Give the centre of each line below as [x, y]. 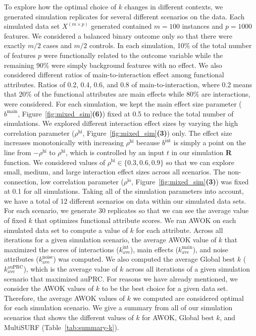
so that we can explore [200, 162]
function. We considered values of [55, 162]
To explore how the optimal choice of [60, 6]
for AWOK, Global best [178, 317]
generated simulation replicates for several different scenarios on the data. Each [124, 16]
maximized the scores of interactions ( [62, 249]
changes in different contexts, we [174, 6]
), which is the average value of [71, 269]
